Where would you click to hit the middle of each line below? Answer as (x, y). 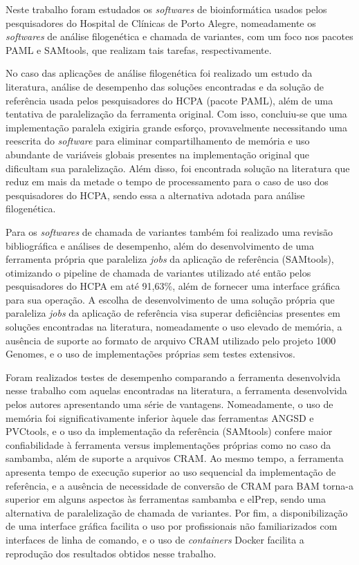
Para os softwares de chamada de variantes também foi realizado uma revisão (169, 231)
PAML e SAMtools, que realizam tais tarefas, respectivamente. (139, 49)
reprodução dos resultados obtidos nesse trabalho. (111, 553)
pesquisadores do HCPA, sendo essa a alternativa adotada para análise (155, 195)
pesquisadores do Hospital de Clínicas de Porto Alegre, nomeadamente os (161, 22)
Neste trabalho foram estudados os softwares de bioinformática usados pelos (166, 9)
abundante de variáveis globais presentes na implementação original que (158, 154)
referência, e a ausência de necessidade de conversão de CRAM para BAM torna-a (179, 485)
